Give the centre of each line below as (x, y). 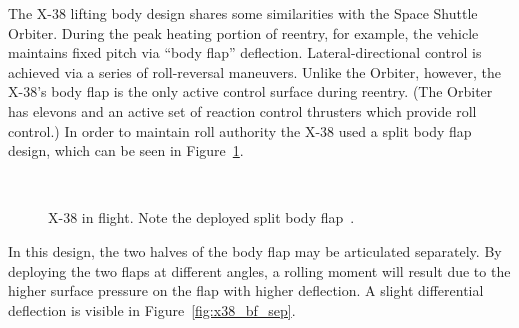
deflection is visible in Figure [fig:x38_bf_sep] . (152, 309)
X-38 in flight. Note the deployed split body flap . (201, 217)
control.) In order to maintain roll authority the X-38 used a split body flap (240, 130)
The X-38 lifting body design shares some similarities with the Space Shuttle (243, 13)
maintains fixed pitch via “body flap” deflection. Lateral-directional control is (245, 52)
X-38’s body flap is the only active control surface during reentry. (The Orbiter (250, 91)
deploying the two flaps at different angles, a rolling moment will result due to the (259, 270)
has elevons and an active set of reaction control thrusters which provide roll (242, 110)
